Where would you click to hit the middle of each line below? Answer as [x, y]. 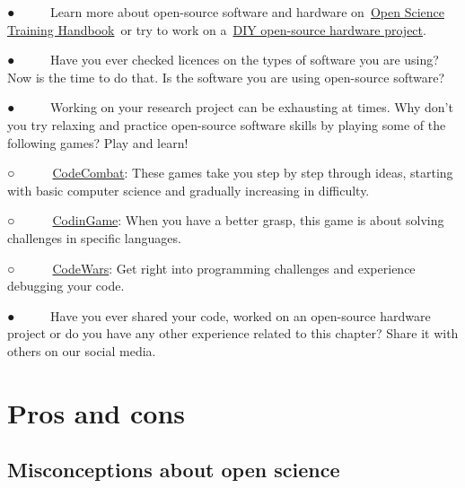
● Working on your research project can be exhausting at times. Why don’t [230, 107]
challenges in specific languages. [94, 237]
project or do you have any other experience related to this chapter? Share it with [233, 333]
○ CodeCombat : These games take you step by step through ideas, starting [230, 173]
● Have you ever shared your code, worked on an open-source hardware [219, 315]
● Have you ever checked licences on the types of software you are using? [223, 60]
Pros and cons [96, 412]
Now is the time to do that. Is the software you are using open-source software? [226, 77]
